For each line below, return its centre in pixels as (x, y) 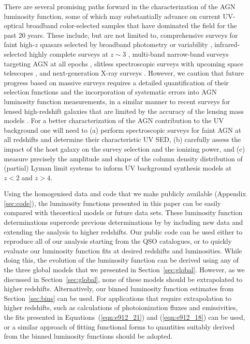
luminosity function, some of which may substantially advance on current (112, 16)
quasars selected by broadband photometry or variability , (126, 44)
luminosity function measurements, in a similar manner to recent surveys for (117, 101)
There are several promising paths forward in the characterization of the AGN (120, 6)
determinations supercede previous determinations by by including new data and (124, 222)
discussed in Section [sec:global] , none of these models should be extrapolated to (123, 279)
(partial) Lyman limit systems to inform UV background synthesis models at (118, 168)
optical (14, 25)
